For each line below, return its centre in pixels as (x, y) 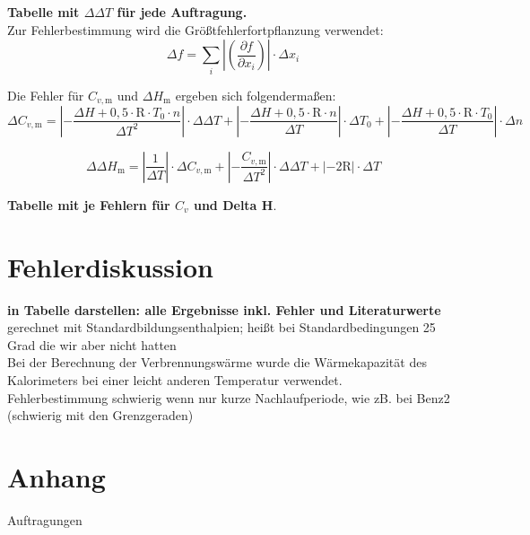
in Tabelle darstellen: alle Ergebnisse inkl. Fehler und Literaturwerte (224, 309)
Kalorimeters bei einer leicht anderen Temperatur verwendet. (175, 380)
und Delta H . (235, 204)
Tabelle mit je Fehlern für (89, 204)
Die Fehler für (46, 95)
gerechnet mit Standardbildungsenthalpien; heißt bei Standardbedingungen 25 (222, 327)
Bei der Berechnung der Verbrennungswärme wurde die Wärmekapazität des (217, 362)
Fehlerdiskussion (110, 266)
